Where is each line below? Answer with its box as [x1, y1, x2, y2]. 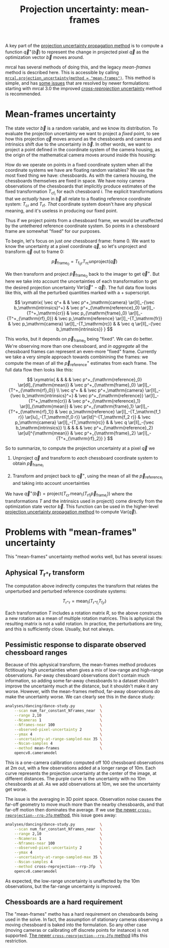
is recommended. [5, 91, 42, 97]
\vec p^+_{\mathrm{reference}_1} [72, 398, 141, 404]
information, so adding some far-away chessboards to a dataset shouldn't [5, 678, 158, 684]
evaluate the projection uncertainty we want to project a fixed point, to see [5, 130, 160, 137]
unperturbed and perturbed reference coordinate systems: [5, 588, 127, 594]
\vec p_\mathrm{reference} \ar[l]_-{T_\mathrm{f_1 [59, 408, 161, 414]
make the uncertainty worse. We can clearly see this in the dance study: [5, 694, 155, 700]
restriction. [5, 938, 28, 944]
